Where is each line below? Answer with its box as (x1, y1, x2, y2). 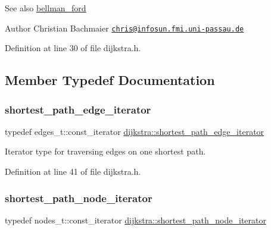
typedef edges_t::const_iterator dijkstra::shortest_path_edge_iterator (5, 125, 264, 137)
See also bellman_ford (5, 2, 86, 14)
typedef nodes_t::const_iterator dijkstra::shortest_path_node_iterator (5, 213, 266, 226)
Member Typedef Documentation (5, 71, 215, 89)
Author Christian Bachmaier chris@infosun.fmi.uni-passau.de (5, 21, 244, 34)
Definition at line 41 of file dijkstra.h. (5, 165, 141, 178)
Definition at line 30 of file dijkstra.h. (5, 42, 141, 54)
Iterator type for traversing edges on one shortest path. (5, 145, 206, 157)
